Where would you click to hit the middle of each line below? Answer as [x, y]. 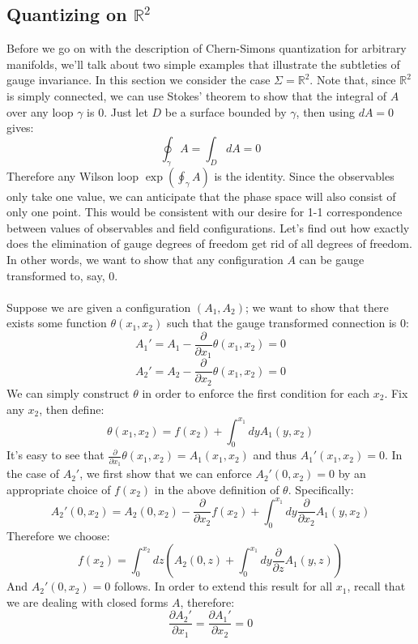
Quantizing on [67, 14]
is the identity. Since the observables [304, 175]
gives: [20, 128]
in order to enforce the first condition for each [256, 392]
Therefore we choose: [58, 535]
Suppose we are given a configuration [99, 307]
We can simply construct [68, 392]
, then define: [72, 409]
